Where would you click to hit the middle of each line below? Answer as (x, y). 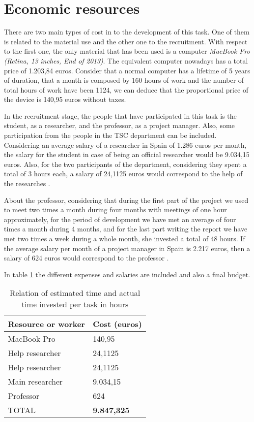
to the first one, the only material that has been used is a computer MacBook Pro (127, 51)
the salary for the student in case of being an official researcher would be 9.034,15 (127, 154)
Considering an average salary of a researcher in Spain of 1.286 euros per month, (125, 145)
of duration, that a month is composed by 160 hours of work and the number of (124, 80)
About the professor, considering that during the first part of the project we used (126, 200)
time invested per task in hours (75, 304)
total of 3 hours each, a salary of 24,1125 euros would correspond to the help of (123, 174)
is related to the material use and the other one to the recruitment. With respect (126, 41)
